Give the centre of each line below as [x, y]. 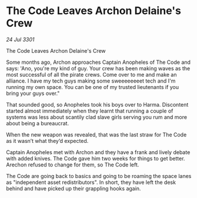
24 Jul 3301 [20, 39]
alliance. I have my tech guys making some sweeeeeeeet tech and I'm [91, 81]
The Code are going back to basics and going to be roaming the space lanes [99, 176]
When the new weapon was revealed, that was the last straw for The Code [96, 134]
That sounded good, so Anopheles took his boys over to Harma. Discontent [97, 104]
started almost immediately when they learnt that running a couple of [90, 111]
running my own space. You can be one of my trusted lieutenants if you [93, 87]
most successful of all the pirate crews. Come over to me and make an [91, 74]
